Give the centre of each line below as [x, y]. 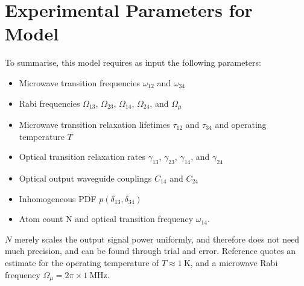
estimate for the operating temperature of [82, 262]
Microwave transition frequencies [79, 82]
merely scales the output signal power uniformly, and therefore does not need [157, 239]
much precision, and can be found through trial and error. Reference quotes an [150, 251]
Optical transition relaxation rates [82, 157]
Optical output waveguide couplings [85, 178]
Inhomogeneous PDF [58, 198]
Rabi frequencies [49, 103]
